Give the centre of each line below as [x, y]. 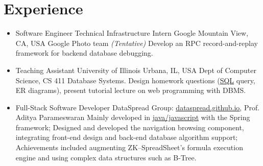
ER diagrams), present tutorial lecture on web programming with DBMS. [131, 90]
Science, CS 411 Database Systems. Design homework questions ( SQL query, [135, 80]
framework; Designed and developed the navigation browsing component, [130, 127]
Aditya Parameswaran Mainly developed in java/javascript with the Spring [133, 117]
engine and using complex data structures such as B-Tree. [106, 157]
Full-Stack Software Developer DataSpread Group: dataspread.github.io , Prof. [138, 107]
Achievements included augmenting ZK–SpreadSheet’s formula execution [129, 147]
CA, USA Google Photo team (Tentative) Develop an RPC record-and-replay [137, 43]
